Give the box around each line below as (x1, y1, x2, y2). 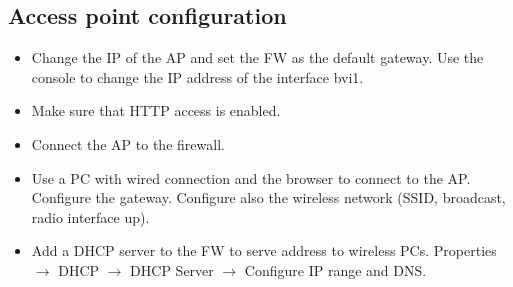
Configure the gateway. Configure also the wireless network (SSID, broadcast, (31, 187, 506, 208)
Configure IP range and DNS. (244, 259, 427, 280)
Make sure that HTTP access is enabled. (31, 100, 281, 121)
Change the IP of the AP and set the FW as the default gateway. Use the (31, 47, 484, 68)
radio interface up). (31, 206, 150, 227)
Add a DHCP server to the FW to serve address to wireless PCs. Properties (31, 240, 497, 261)
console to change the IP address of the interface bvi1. (31, 66, 364, 87)
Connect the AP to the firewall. (31, 133, 225, 154)
